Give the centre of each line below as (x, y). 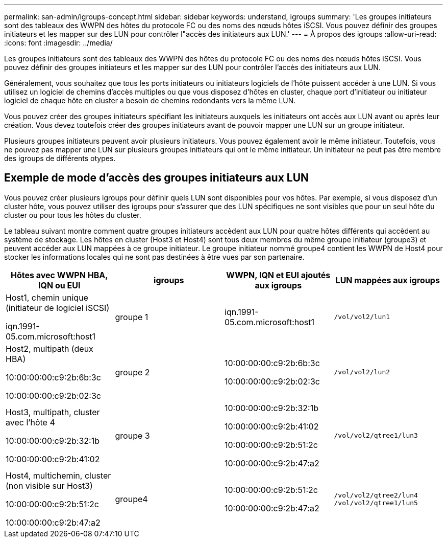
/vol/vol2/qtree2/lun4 (376, 495)
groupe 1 (132, 317)
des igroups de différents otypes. (60, 158)
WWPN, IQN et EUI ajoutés (278, 275)
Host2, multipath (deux (49, 348)
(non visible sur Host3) (49, 485)
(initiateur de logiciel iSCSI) (58, 308)
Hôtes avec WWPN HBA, (59, 275)
